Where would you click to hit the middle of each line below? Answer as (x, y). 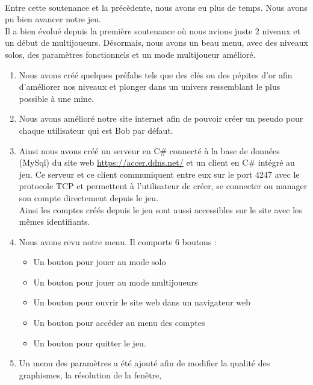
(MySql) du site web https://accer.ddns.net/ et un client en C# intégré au (157, 162)
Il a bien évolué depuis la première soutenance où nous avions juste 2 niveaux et (153, 30)
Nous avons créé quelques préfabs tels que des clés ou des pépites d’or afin (156, 74)
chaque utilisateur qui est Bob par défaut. (96, 130)
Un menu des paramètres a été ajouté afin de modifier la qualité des (144, 363)
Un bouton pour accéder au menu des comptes (119, 323)
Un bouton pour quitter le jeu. (90, 343)
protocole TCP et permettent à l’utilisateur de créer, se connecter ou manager (163, 186)
